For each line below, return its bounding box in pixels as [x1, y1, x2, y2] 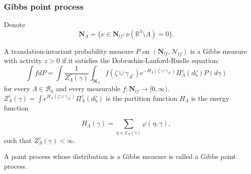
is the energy [191, 93, 230, 103]
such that [4, 135, 32, 145]
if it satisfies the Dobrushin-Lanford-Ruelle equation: [62, 55, 219, 65]
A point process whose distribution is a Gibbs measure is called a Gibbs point [4, 151, 236, 161]
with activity [4, 55, 42, 65]
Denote [4, 19, 25, 30]
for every [4, 83, 30, 94]
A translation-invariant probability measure [4, 46, 134, 56]
